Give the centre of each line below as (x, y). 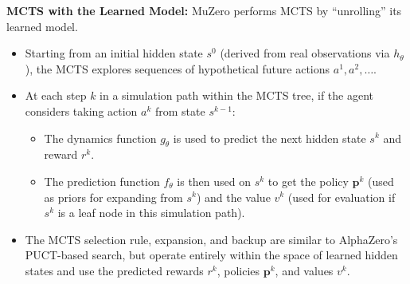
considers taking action (81, 110)
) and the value (233, 197)
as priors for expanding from (113, 197)
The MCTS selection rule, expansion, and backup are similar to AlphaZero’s (211, 239)
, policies (238, 270)
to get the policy (308, 181)
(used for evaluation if (342, 197)
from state (180, 110)
